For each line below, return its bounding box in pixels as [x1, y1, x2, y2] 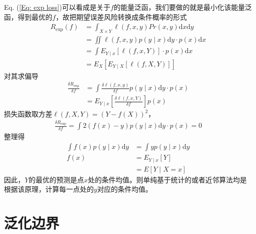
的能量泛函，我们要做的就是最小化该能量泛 [113, 2, 252, 12]
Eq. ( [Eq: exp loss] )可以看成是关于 [4, 2, 110, 12]
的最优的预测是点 [29, 174, 84, 184]
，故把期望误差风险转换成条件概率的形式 [55, 11, 187, 22]
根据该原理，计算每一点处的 [4, 184, 94, 194]
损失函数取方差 [4, 109, 52, 119]
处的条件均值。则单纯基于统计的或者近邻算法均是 [88, 174, 247, 184]
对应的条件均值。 [97, 184, 152, 194]
